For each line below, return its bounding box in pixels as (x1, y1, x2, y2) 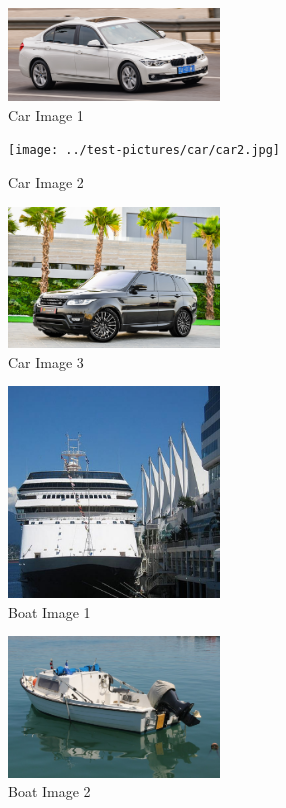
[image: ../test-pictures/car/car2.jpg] (8, 143, 281, 158)
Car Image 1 (8, 104, 84, 125)
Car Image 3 (8, 351, 84, 372)
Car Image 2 (8, 172, 84, 192)
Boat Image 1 (8, 601, 91, 622)
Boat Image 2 (8, 781, 91, 802)
